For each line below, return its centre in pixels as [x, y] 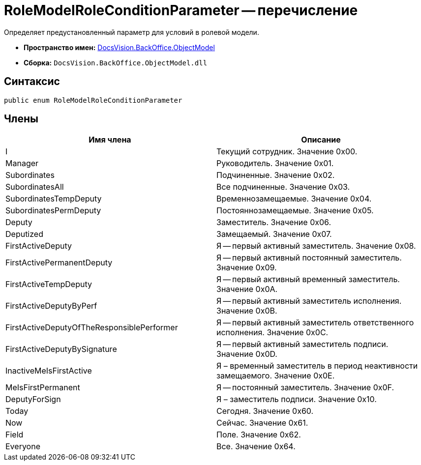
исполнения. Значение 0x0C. [272, 333]
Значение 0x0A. [247, 289]
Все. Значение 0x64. [256, 447]
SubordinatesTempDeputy [54, 199]
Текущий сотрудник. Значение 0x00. [287, 152]
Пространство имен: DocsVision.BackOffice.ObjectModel [119, 47]
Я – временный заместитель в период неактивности [317, 366]
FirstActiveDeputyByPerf [51, 306]
